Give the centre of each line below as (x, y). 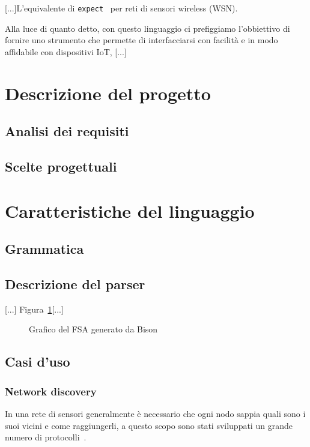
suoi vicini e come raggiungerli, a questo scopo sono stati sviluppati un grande (149, 425)
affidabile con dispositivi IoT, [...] (66, 51)
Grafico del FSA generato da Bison (93, 329)
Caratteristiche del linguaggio (130, 210)
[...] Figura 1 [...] (34, 309)
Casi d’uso (38, 361)
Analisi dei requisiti (67, 131)
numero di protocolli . (46, 437)
